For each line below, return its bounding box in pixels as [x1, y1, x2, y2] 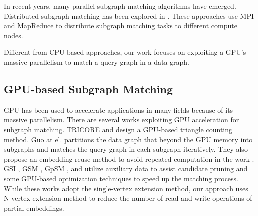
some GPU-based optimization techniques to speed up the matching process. [4, 173, 238, 183]
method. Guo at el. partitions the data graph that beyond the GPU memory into [4, 134, 253, 144]
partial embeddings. [4, 202, 64, 213]
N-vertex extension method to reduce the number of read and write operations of [4, 193, 252, 203]
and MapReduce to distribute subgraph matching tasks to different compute [4, 20, 237, 31]
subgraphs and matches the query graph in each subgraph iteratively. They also [4, 144, 248, 154]
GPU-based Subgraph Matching [4, 81, 173, 96]
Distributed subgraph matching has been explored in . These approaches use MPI [4, 10, 254, 21]
